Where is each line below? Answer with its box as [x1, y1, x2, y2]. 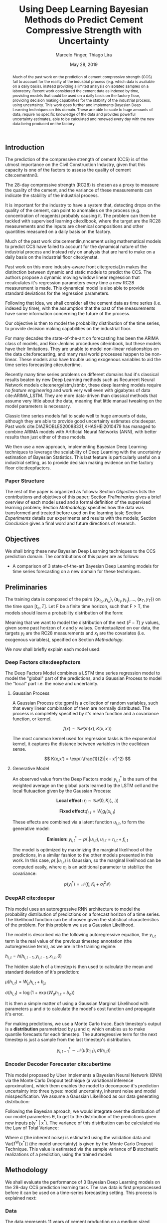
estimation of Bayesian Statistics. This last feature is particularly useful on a [5, 454, 161, 460]
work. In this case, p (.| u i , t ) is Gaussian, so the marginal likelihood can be [12, 857, 161, 865]
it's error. [5, 1011, 24, 1017]
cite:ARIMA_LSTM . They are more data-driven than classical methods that [5, 393, 158, 399]
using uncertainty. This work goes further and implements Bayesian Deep [12, 102, 141, 108]
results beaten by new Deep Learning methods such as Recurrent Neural [5, 377, 155, 383]
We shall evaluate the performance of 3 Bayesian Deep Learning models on [5, 1179, 161, 1185]
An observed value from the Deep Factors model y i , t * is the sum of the [12, 775, 158, 783]
